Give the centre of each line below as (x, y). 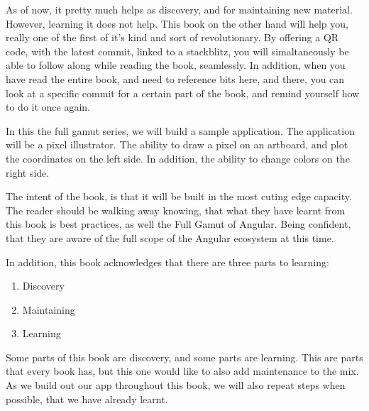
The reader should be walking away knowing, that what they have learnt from (176, 210)
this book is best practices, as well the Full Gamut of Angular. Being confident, (178, 224)
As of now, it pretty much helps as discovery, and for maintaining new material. (179, 9)
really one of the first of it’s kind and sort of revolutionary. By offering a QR (172, 37)
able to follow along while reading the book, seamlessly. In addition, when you (176, 65)
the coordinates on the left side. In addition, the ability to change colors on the (178, 158)
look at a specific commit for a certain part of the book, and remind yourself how (183, 93)
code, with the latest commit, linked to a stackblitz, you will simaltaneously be (177, 51)
